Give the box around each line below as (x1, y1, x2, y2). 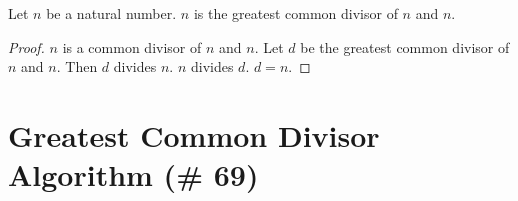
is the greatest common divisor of (193, 3, 398, 23)
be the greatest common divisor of (300, 36, 510, 57)
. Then (56, 56, 98, 77)
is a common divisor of (62, 36, 202, 57)
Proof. (8, 36, 45, 57)
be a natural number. (46, 3, 177, 23)
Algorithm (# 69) (8, 154, 259, 195)
